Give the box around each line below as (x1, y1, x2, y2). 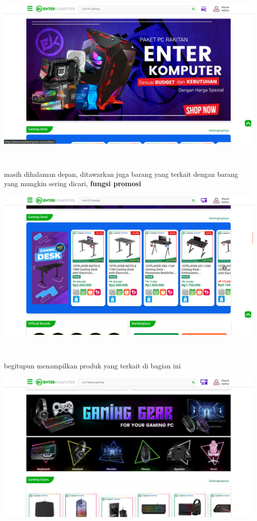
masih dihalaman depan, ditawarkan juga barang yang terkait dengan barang (4, 168, 238, 179)
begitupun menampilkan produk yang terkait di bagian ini (4, 360, 181, 370)
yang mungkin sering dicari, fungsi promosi (4, 178, 141, 189)
